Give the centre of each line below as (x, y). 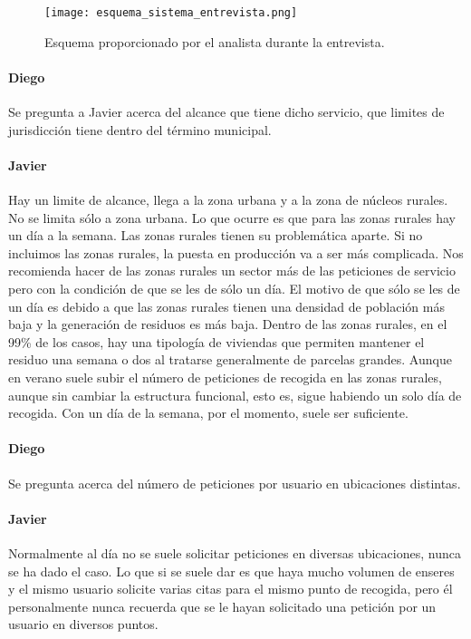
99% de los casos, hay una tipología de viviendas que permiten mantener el (216, 341)
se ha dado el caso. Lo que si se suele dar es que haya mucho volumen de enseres (231, 571)
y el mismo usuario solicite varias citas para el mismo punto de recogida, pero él (231, 589)
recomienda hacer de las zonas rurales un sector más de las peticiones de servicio (232, 271)
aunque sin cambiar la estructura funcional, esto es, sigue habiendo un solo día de (235, 395)
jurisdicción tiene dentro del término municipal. (140, 129)
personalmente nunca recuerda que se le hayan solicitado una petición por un (222, 606)
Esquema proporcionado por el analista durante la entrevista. (215, 41)
